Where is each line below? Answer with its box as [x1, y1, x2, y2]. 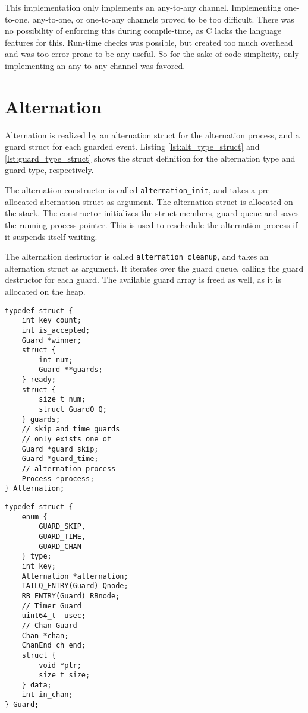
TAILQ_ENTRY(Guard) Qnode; [21, 582, 128, 591]
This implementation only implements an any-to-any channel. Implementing [5, 1, 282, 13]
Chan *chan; [21, 631, 69, 640]
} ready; [21, 376, 56, 384]
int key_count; [21, 316, 81, 325]
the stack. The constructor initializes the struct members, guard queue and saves [5, 207, 299, 219]
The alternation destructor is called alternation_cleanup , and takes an [5, 250, 269, 263]
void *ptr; [39, 661, 81, 670]
